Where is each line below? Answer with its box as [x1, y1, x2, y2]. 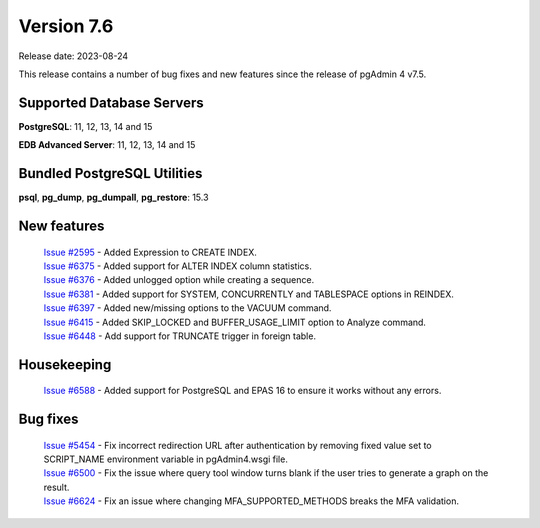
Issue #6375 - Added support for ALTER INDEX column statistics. [43, 260, 312, 272]
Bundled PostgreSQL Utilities [18, 165, 203, 182]
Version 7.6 [18, 15, 114, 37]
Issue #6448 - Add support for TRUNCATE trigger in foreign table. [43, 330, 317, 342]
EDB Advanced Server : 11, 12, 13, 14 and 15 [18, 139, 196, 151]
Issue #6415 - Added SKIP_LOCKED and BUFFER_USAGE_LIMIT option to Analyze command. [43, 316, 427, 328]
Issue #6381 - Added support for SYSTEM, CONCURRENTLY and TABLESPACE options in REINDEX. [43, 288, 454, 300]
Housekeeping [18, 356, 112, 373]
